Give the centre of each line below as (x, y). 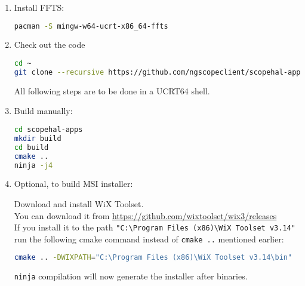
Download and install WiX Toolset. (79, 203)
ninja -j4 (33, 165)
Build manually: (43, 111)
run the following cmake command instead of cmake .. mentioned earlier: (149, 239)
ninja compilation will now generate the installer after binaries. (131, 276)
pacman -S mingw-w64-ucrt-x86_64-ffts (91, 26)
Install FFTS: (39, 7)
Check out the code (50, 44)
